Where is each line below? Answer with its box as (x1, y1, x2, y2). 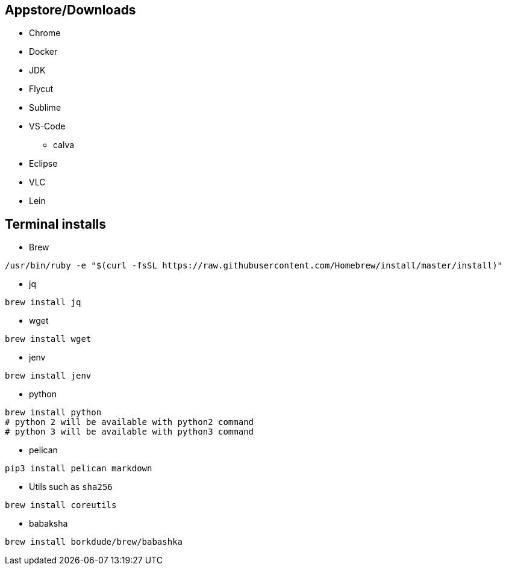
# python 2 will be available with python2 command (5, 417, 254, 427)
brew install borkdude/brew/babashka (5, 537, 183, 547)
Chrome (29, 28, 61, 39)
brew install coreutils (5, 500, 117, 510)
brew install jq (5, 297, 81, 308)
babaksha (29, 518, 68, 529)
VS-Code (29, 121, 66, 132)
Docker (29, 46, 58, 57)
